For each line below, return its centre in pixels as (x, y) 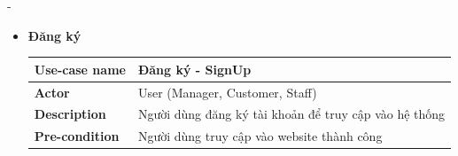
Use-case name (80, 69)
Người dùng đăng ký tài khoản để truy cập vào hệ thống (291, 114)
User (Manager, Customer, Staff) (227, 92)
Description (70, 114)
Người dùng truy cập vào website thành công (260, 136)
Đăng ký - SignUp (194, 69)
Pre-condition (77, 136)
